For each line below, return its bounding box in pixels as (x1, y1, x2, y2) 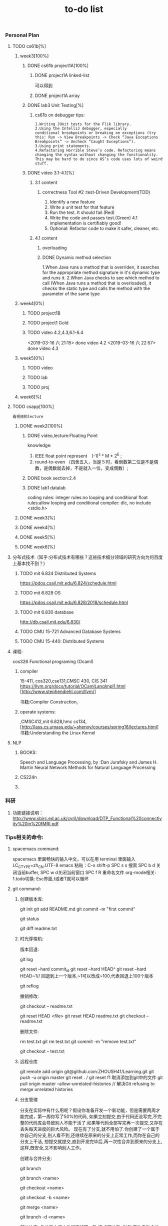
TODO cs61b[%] (12, 43, 46, 49)
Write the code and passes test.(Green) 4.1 (49, 214, 137, 220)
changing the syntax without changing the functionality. (34, 152, 158, 157)
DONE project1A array (34, 92, 80, 98)
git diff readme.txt (19, 925, 57, 931)
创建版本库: (19, 896, 43, 902)
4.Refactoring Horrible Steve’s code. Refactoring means (34, 147, 156, 153)
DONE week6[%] (19, 544, 55, 550)
